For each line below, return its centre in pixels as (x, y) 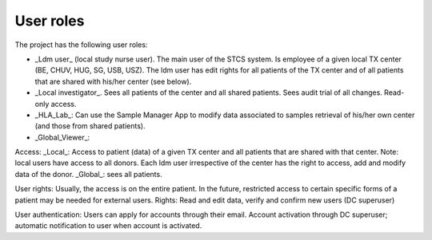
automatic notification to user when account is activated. (108, 226)
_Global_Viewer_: (62, 137)
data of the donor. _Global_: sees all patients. (89, 174)
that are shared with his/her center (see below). (113, 81)
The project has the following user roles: (81, 45)
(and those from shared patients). (90, 126)
